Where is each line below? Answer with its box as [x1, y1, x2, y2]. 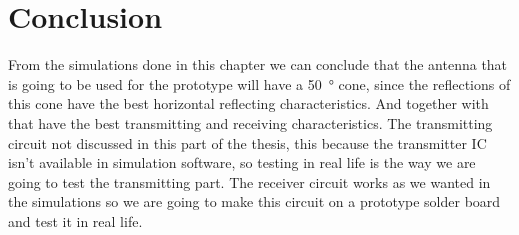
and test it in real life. [8, 210, 143, 231]
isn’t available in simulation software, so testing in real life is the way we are [8, 152, 476, 173]
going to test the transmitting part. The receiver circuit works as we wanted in [8, 171, 491, 192]
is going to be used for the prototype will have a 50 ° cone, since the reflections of [8, 73, 511, 94]
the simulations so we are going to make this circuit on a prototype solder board [8, 191, 501, 212]
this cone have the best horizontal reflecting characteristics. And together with [8, 93, 489, 114]
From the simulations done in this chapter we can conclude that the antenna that [8, 54, 508, 75]
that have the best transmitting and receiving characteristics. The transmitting [8, 112, 493, 133]
